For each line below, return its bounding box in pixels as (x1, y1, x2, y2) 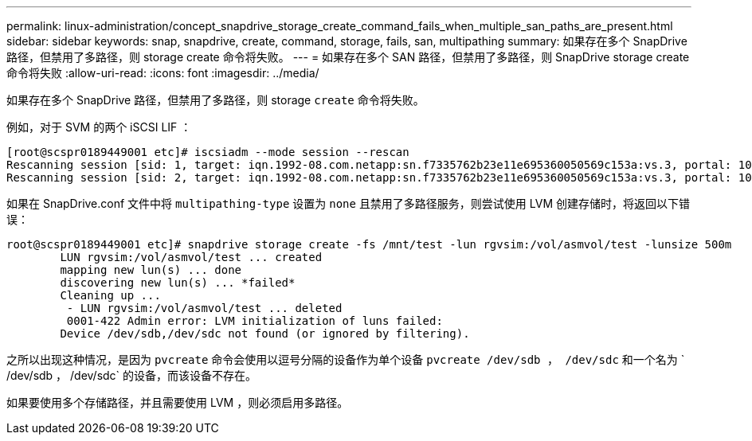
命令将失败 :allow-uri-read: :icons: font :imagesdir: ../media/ (6, 66, 319, 80)
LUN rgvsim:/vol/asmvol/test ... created (60, 251, 323, 263)
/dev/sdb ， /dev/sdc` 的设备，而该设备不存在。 (6, 369, 257, 382)
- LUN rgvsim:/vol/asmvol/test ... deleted (66, 302, 343, 314)
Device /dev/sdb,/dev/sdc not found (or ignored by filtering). (60, 327, 470, 340)
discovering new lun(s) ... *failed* (60, 276, 296, 289)
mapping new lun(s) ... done (60, 263, 242, 276)
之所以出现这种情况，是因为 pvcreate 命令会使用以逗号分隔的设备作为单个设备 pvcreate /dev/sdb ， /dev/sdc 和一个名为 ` (6, 353, 685, 366)
